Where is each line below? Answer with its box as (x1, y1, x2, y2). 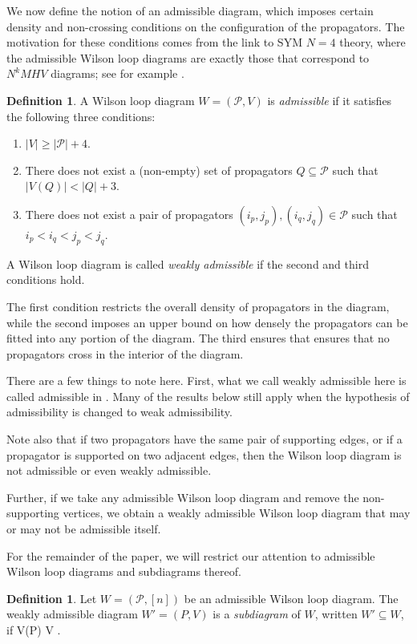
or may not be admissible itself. (6, 520, 161, 537)
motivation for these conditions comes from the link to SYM (6, 34, 302, 51)
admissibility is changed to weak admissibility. (6, 403, 233, 420)
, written (314, 606, 358, 622)
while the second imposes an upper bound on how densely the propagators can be (6, 314, 408, 330)
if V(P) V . (6, 622, 61, 638)
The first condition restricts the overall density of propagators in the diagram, (6, 298, 390, 314)
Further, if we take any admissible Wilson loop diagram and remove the (6, 488, 359, 505)
